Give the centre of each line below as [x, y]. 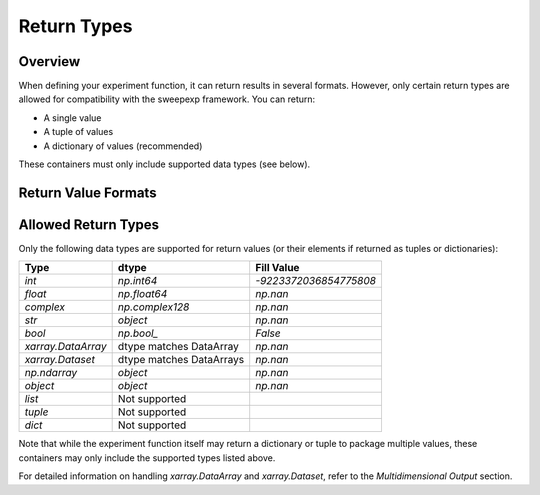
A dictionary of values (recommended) [123, 146]
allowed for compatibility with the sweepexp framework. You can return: [167, 99]
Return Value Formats [87, 192]
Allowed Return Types [89, 224]
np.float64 [142, 294]
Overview [49, 61]
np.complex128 [153, 307]
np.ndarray [51, 373]
